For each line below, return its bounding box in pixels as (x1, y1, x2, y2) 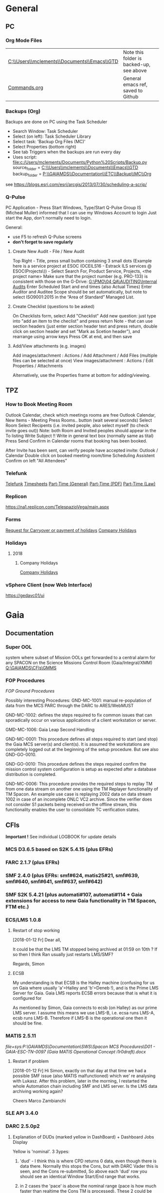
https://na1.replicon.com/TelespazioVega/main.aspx (5, 504, 109, 510)
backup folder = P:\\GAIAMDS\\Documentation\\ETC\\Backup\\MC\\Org (12, 171, 151, 178)
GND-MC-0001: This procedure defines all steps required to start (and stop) (5, 736, 158, 742)
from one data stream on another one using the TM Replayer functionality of (5, 786, 159, 792)
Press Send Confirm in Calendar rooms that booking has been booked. (5, 438, 147, 443)
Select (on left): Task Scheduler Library (12, 133, 91, 139)
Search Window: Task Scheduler (12, 128, 78, 134)
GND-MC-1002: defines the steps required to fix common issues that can (5, 712, 152, 718)
